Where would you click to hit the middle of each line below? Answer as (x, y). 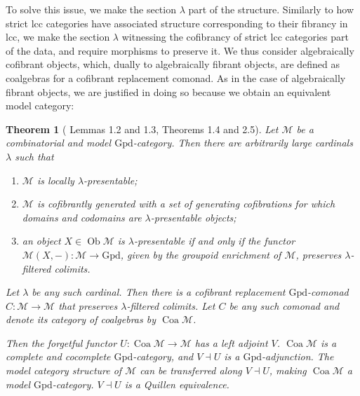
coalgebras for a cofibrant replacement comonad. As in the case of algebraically (176, 77)
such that (34, 156)
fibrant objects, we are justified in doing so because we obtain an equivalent (168, 91)
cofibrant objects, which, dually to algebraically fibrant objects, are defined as (173, 64)
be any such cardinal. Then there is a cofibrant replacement (159, 292)
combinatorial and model (59, 143)
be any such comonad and (284, 305)
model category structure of (64, 370)
